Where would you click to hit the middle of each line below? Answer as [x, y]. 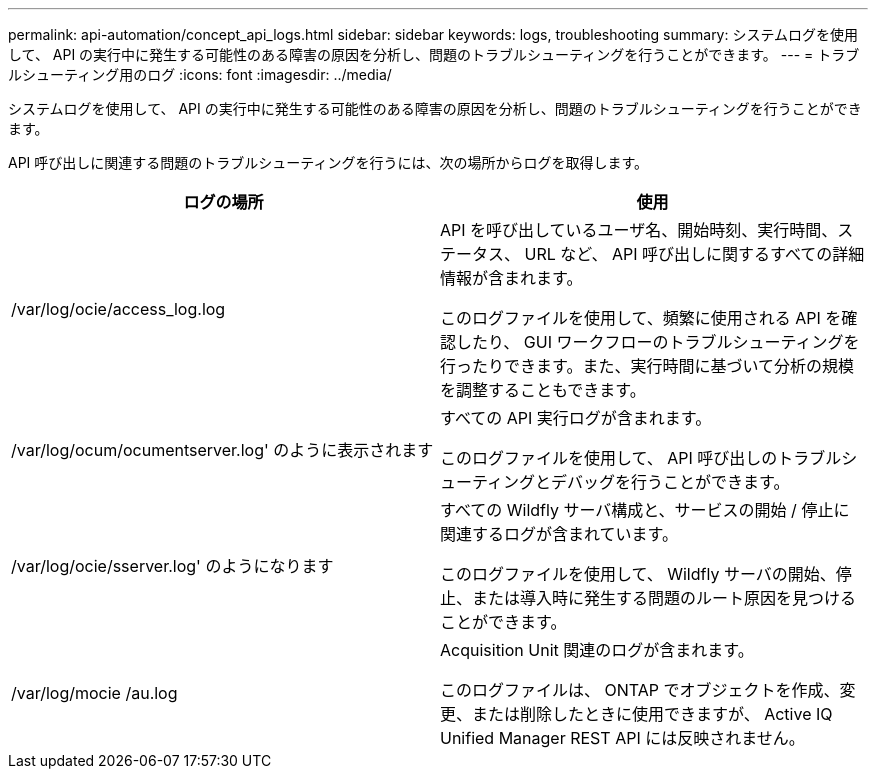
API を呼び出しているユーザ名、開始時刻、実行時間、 [639, 230]
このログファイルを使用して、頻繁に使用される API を [641, 318]
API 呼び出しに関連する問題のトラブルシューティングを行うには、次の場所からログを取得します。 [328, 162]
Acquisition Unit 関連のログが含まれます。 [597, 650]
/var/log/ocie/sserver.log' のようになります [172, 566]
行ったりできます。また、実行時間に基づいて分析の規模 [647, 366]
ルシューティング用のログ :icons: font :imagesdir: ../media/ [200, 74]
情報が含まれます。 [511, 278]
